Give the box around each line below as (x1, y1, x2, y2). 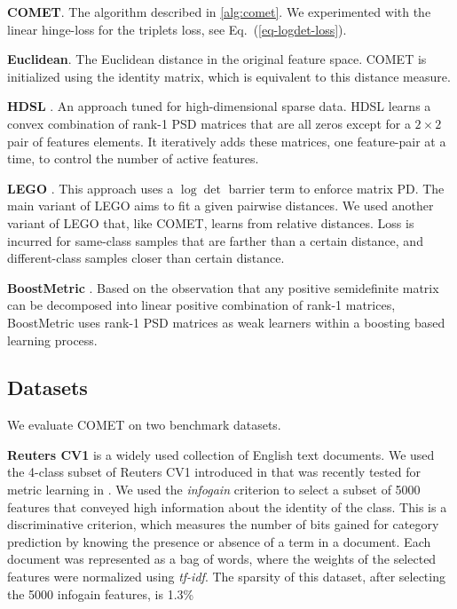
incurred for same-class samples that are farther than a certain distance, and (7, 231, 423, 249)
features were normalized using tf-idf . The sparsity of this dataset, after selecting (7, 567, 445, 586)
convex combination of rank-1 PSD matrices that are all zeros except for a (7, 114, 411, 132)
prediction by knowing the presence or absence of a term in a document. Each (7, 532, 431, 550)
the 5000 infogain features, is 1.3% (7, 584, 194, 603)
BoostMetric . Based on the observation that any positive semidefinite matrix (7, 278, 439, 297)
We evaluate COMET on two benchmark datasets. (7, 415, 281, 434)
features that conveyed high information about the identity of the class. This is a (7, 497, 447, 516)
